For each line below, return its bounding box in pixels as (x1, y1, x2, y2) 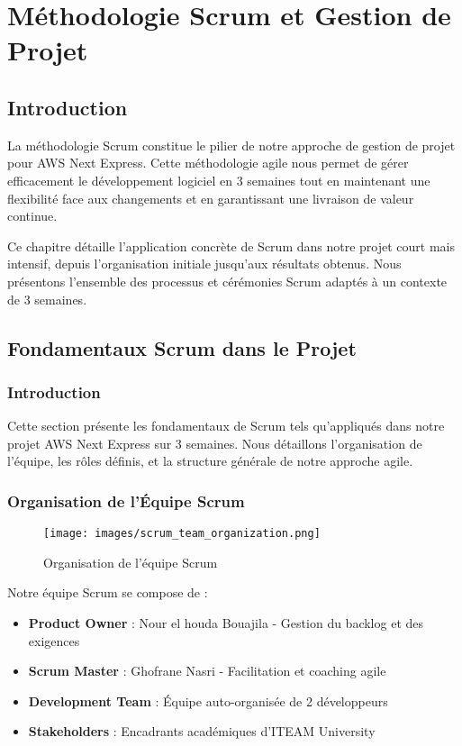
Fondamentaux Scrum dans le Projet (7, 333, 357, 361)
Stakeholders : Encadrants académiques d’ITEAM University (28, 722, 376, 741)
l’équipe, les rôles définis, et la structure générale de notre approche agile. (7, 451, 413, 470)
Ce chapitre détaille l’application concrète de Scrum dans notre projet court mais (7, 236, 455, 255)
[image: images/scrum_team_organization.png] (43, 527, 321, 541)
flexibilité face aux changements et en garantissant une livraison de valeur (7, 188, 414, 207)
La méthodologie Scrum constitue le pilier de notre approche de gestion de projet (7, 135, 456, 154)
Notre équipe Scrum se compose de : (7, 583, 208, 602)
